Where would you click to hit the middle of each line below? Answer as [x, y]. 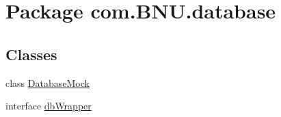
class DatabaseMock [48, 82]
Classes [31, 54]
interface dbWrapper [49, 106]
